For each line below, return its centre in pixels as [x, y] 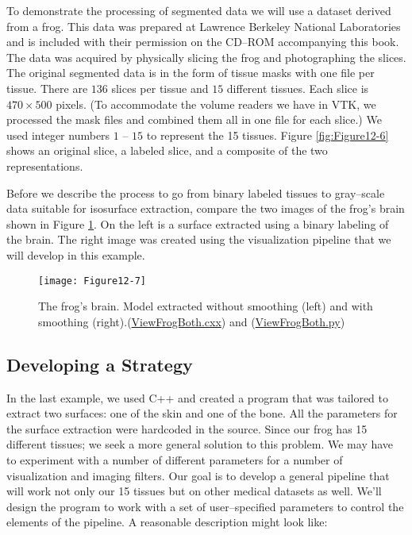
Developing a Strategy [100, 364]
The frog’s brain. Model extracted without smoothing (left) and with [206, 306]
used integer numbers [58, 135]
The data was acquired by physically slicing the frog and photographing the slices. [206, 57]
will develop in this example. [76, 254]
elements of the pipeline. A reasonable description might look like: [167, 522]
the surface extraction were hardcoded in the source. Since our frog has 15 [187, 428]
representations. [45, 166]
